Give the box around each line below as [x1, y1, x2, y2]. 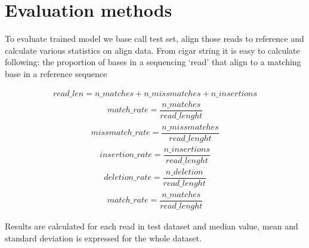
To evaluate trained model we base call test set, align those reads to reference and [5, 32, 304, 45]
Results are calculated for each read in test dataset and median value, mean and [5, 220, 298, 232]
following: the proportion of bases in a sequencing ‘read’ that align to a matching [5, 56, 301, 68]
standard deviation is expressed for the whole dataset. [5, 231, 202, 244]
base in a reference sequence [5, 67, 107, 79]
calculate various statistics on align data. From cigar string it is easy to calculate [5, 44, 300, 56]
